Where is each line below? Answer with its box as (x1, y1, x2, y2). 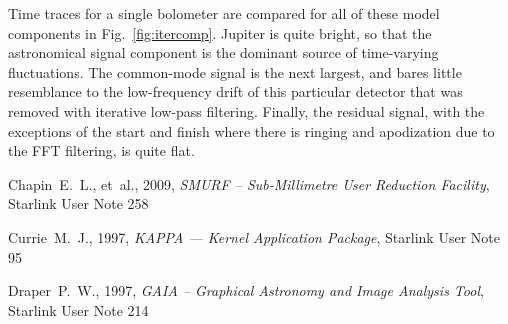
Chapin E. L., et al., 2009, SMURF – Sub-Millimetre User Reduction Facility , (8, 173, 490, 194)
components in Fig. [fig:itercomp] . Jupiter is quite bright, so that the (8, 22, 432, 43)
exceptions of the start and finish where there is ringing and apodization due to (8, 120, 495, 141)
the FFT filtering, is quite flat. (8, 140, 195, 161)
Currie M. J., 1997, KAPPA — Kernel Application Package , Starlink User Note (8, 226, 500, 247)
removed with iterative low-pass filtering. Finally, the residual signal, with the (8, 100, 485, 121)
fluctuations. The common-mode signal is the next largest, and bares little (8, 61, 462, 82)
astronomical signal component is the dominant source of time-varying (8, 42, 439, 63)
